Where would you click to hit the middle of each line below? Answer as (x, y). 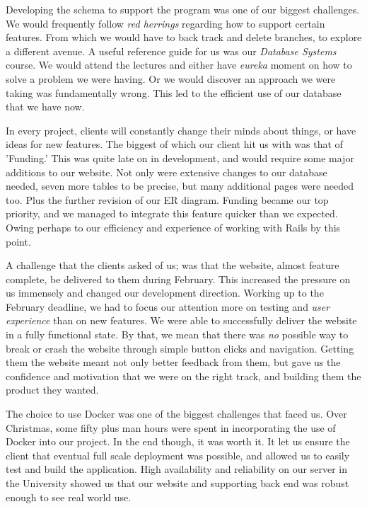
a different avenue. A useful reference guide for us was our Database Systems (171, 51)
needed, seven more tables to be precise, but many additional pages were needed (180, 186)
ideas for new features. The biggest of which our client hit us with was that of (174, 144)
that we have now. (45, 107)
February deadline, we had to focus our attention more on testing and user (168, 306)
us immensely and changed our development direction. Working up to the (165, 293)
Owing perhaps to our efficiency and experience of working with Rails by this (173, 227)
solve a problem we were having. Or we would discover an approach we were (171, 78)
